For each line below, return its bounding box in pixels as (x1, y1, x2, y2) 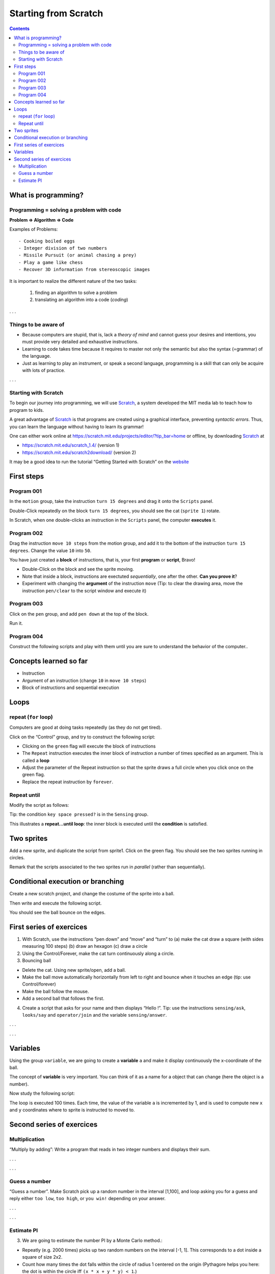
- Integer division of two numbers (18, 245, 107, 251)
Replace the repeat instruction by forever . (22, 779, 114, 785)
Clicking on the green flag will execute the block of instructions (22, 743, 156, 749)
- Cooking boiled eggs (18, 238, 75, 244)
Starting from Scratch (9, 8, 103, 19)
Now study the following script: (9, 1091, 75, 1097)
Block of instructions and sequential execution (22, 684, 120, 691)
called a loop (22, 757, 50, 763)
